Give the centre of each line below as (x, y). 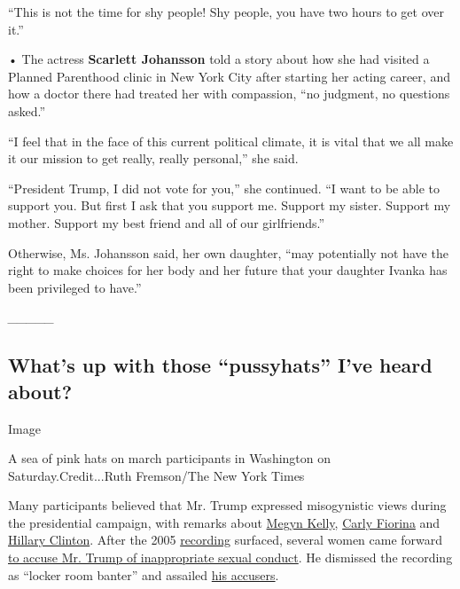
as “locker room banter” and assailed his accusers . (144, 574)
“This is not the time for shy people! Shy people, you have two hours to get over (226, 12)
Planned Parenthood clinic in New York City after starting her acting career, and (229, 76)
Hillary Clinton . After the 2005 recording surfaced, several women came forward (226, 540)
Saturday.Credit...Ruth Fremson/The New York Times (156, 475)
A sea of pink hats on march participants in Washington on (170, 458)
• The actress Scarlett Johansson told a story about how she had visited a (219, 59)
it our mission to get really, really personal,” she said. (153, 158)
